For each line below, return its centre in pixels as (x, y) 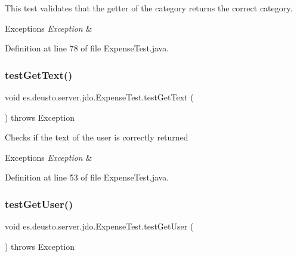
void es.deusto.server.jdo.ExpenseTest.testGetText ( (99, 97)
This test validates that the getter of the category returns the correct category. (149, 8)
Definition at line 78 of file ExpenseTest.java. (87, 48)
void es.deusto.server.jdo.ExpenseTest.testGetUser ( (99, 226)
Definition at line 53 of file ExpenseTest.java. (87, 177)
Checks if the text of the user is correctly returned (97, 137)
